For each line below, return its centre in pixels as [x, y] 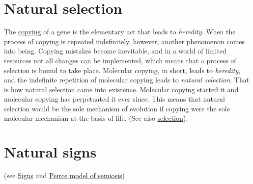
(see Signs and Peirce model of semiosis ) [65, 175]
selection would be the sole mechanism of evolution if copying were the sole [117, 108]
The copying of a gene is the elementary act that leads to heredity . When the [120, 32]
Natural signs [50, 152]
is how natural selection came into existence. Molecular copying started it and [121, 89]
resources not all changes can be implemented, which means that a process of [120, 60]
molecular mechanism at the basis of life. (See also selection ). [96, 118]
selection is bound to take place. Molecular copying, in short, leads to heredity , [122, 70]
